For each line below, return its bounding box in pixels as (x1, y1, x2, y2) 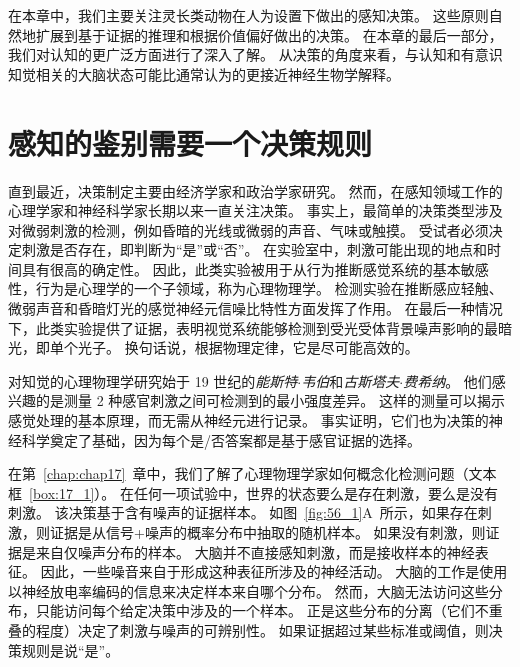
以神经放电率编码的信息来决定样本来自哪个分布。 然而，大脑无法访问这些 (8, 580, 489, 601)
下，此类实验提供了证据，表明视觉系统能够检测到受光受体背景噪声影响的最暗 (8, 317, 512, 338)
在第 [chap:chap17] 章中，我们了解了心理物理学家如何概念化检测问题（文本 (8, 463, 497, 484)
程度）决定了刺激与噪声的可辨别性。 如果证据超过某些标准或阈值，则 (35, 619, 489, 640)
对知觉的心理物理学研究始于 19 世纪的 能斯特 (8, 370, 298, 391)
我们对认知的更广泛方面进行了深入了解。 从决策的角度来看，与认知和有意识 (8, 44, 503, 65)
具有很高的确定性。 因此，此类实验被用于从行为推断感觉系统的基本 (21, 258, 461, 279)
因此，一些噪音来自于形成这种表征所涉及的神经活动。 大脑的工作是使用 (40, 561, 508, 582)
